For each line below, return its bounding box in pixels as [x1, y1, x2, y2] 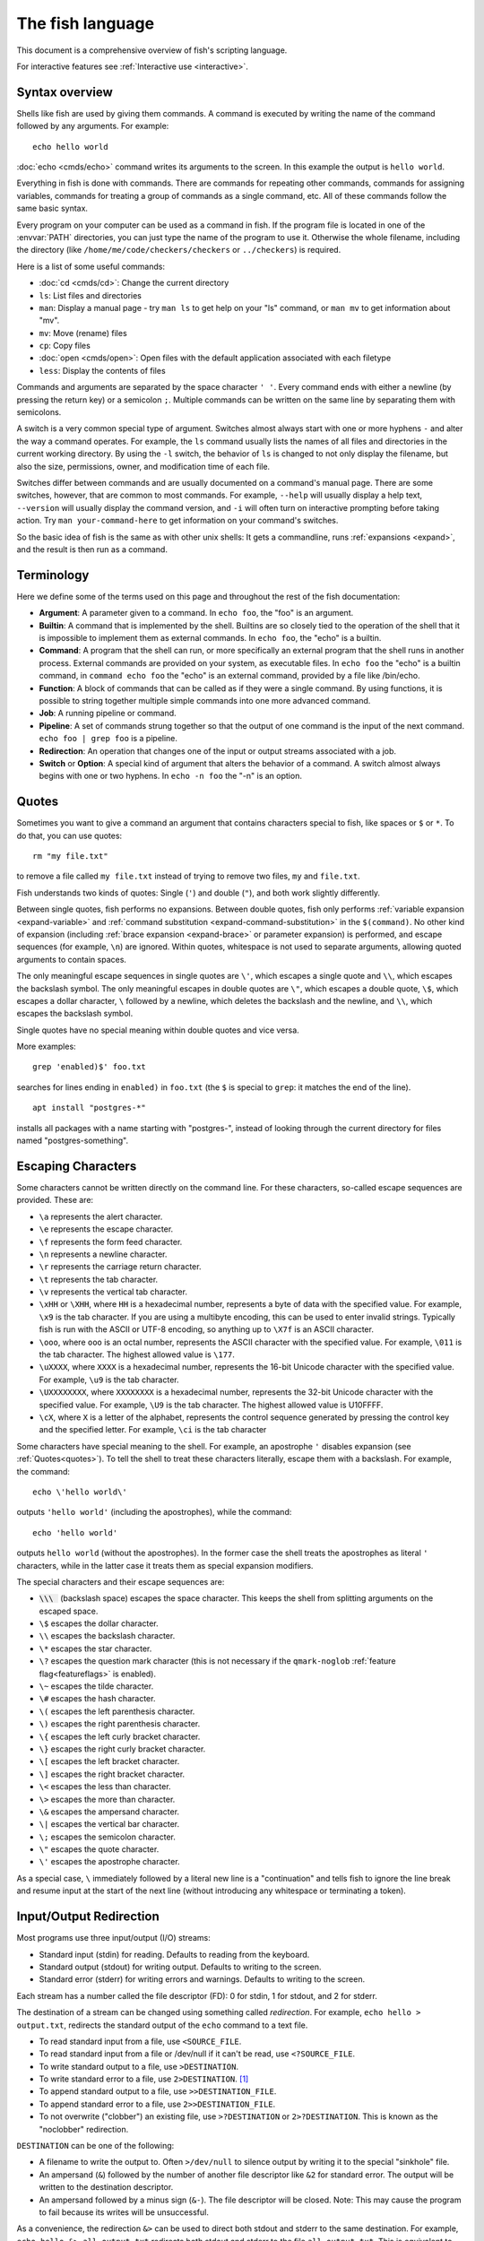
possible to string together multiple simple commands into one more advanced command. [39, 695, 371, 705]
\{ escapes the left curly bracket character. [39, 1731, 201, 1742]
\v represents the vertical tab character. [39, 1286, 188, 1297]
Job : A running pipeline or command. [39, 708, 177, 719]
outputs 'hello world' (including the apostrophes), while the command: [16, 1507, 292, 1518]
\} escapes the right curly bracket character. [39, 1743, 206, 1754]
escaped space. [39, 1605, 99, 1616]
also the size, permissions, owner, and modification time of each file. [16, 461, 271, 472]
